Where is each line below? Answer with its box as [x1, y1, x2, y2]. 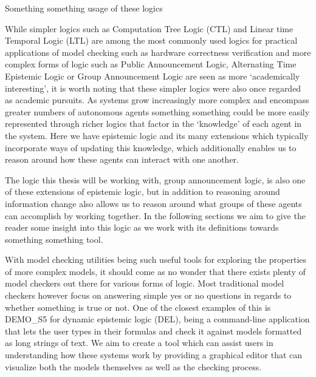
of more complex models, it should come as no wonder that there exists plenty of [5, 265, 306, 277]
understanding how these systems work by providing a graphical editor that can [5, 348, 303, 361]
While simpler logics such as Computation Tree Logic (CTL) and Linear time [5, 22, 294, 35]
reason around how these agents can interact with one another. [5, 153, 239, 166]
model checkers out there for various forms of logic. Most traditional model [5, 277, 284, 290]
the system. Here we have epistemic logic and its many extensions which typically [5, 129, 309, 141]
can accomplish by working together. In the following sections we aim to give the [5, 209, 306, 222]
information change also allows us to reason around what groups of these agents [5, 197, 302, 209]
